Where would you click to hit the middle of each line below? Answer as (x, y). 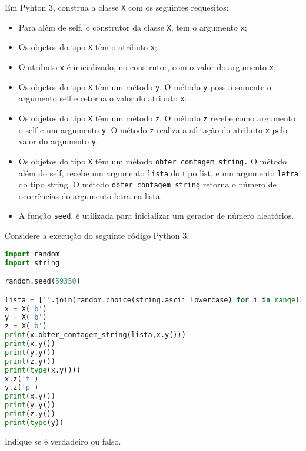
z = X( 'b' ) (26, 326)
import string (32, 263)
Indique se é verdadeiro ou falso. (63, 441)
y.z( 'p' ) (22, 388)
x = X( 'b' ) (26, 309)
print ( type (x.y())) (43, 370)
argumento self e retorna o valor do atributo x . (103, 98)
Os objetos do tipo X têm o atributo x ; (88, 47)
